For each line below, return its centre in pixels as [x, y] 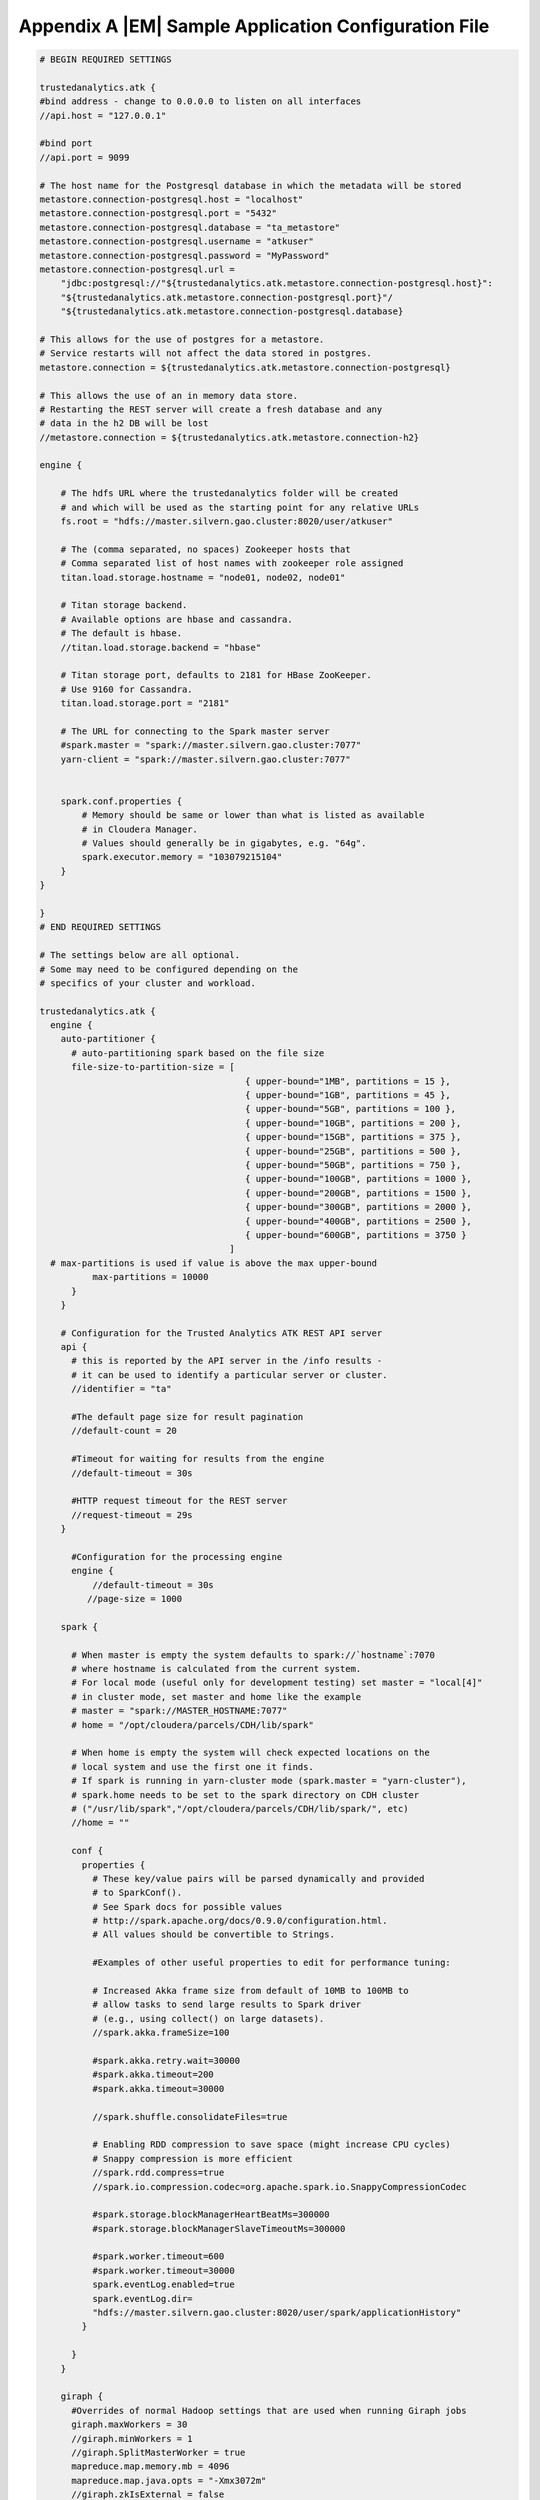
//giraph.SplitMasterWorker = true [158, 2452]
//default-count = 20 [124, 1431]
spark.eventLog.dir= [142, 2298]
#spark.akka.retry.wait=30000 [165, 2060]
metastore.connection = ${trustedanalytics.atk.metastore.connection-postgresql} [245, 367]
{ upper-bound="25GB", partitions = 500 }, [353, 1151]
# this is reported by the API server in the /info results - [227, 1361]
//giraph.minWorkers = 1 [132, 2438]
